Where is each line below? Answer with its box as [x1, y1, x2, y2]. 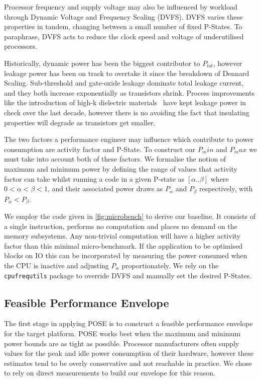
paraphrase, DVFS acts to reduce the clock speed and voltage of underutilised [4, 31, 244, 41]
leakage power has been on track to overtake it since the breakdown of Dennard [4, 67, 249, 78]
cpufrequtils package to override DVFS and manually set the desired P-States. [4, 270, 252, 280]
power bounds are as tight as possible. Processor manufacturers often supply [4, 338, 239, 348]
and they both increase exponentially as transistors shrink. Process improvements [4, 87, 254, 98]
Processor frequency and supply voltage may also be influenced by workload [4, 2, 238, 12]
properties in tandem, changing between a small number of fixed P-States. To [4, 21, 242, 32]
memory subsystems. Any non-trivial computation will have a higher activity [4, 231, 240, 241]
